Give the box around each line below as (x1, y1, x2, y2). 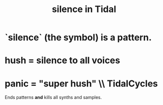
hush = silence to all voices (5, 55, 120, 66)
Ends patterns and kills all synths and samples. (5, 94, 102, 100)
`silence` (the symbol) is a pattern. (5, 32, 152, 43)
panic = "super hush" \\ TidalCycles (5, 78, 158, 89)
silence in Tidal (51, 4, 117, 15)
